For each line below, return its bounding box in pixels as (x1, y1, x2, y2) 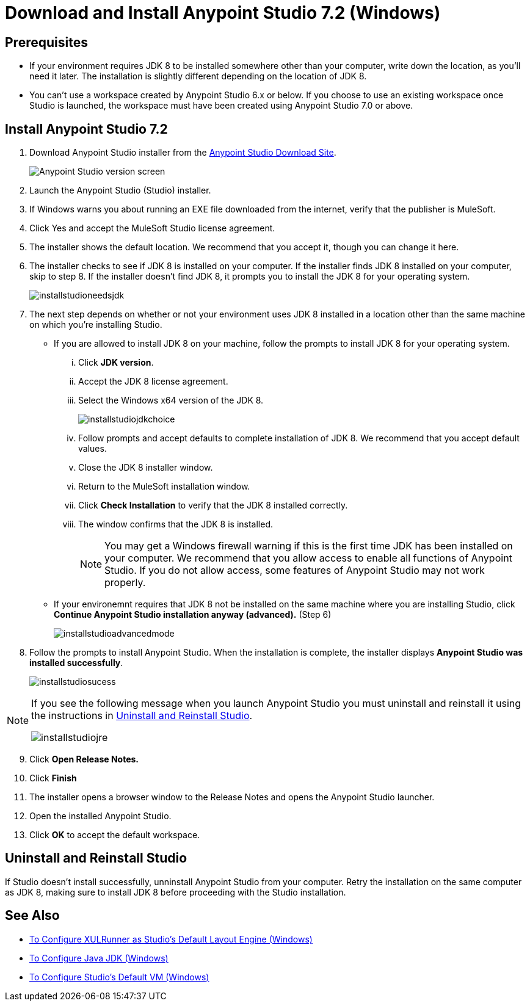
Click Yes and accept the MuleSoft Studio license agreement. (29, 223, 275, 234)
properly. (104, 576, 146, 589)
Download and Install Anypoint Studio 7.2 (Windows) (5, 2, 441, 23)
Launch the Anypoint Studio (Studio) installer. (29, 185, 211, 196)
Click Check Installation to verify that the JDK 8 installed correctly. (78, 500, 348, 511)
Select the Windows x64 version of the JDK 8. (78, 395, 264, 406)
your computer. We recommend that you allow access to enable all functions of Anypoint (104, 552, 512, 565)
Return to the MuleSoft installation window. (78, 481, 250, 492)
